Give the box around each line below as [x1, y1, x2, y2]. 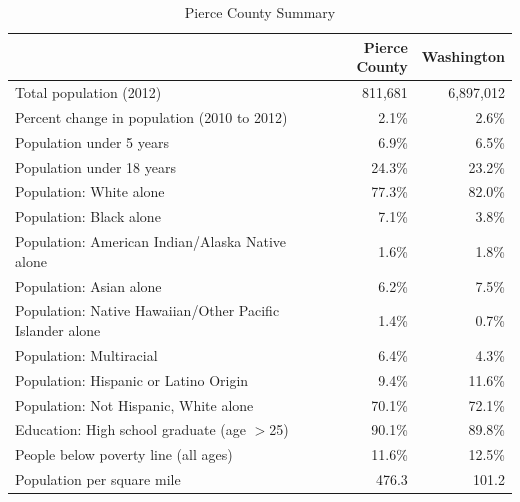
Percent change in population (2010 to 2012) [15, 106, 288, 127]
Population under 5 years [15, 131, 169, 152]
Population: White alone [15, 181, 165, 202]
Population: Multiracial [15, 344, 158, 365]
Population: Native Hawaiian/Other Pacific [15, 300, 280, 321]
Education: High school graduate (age [15, 419, 246, 440]
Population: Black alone [15, 206, 161, 227]
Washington [421, 46, 505, 67]
